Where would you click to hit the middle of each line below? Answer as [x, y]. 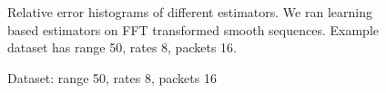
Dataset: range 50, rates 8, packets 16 [112, 77]
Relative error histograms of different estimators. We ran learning [190, 12]
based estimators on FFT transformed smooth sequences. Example [193, 29]
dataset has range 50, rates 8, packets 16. [122, 47]
